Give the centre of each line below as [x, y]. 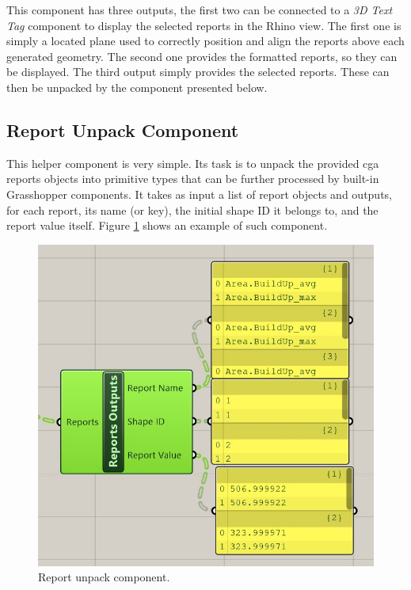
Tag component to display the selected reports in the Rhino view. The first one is [204, 25]
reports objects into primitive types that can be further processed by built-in [193, 179]
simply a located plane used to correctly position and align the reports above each [205, 41]
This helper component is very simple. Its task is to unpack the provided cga [193, 163]
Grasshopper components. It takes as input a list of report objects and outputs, [200, 194]
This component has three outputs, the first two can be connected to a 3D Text [200, 10]
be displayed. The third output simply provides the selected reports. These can [198, 72]
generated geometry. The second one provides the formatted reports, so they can [202, 56]
